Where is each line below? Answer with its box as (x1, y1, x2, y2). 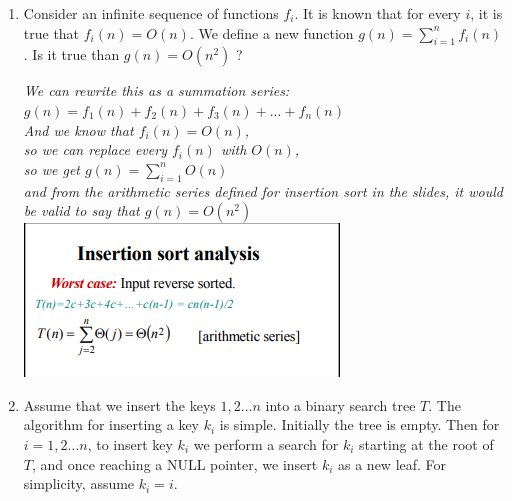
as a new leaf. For (338, 453, 447, 474)
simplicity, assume (23, 473, 135, 494)
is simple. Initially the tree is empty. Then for (219, 414, 500, 435)
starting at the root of (359, 433, 494, 454)
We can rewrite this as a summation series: (23, 80, 290, 101)
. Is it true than (23, 44, 120, 65)
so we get (23, 158, 80, 179)
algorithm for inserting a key (23, 414, 200, 435)
